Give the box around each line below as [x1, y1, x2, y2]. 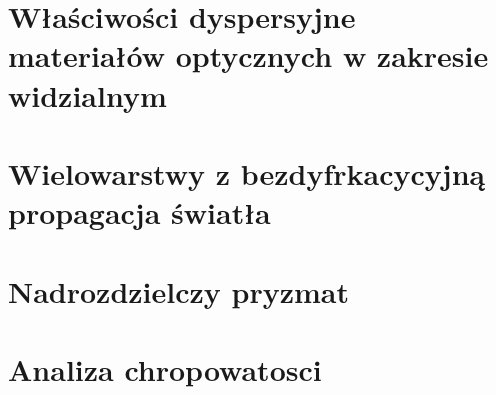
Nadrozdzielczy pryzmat [8, 270, 350, 311]
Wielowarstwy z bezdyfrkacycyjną [8, 152, 486, 193]
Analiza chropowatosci [8, 348, 322, 389]
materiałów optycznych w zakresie [8, 35, 489, 76]
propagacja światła [8, 192, 271, 233]
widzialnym [8, 74, 167, 115]
